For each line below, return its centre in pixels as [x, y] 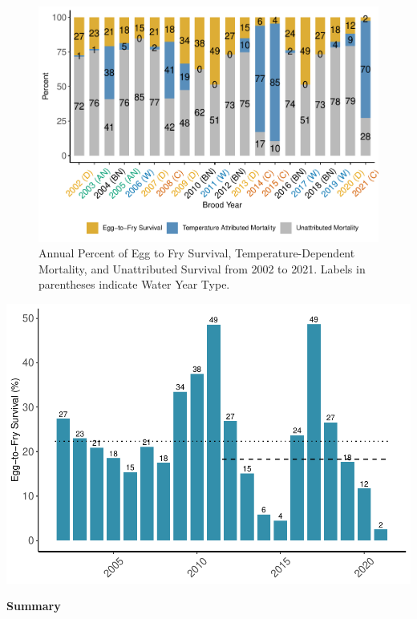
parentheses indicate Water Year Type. [134, 284]
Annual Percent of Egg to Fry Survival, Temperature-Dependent [197, 253]
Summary [34, 606]
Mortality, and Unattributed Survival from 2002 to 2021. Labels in [202, 268]
